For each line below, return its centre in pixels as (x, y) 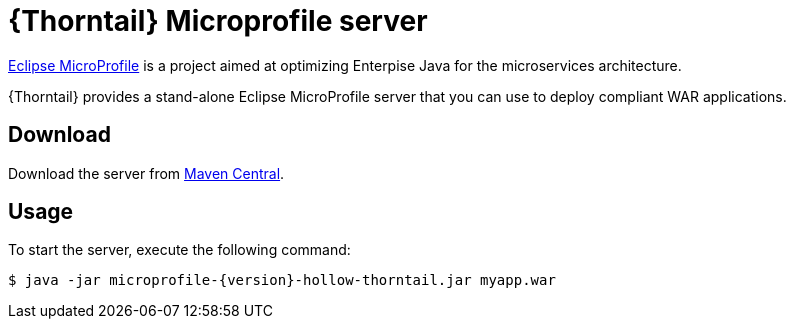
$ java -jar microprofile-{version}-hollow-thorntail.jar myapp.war (282, 280)
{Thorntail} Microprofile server (218, 21)
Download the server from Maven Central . (146, 173)
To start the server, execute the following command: (179, 250)
